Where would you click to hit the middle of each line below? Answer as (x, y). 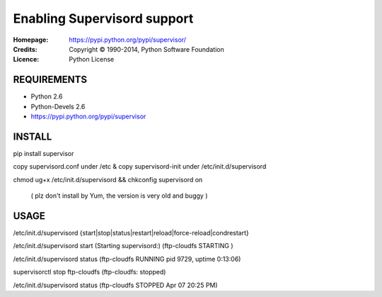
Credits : (25, 49)
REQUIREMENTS (50, 80)
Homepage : (31, 40)
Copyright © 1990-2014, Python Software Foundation (146, 49)
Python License (92, 60)
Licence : (26, 60)
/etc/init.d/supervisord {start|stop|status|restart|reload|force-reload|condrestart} (131, 233)
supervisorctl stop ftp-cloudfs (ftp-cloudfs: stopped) (89, 272)
